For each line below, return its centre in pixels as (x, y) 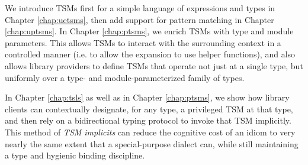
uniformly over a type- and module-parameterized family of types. (125, 77)
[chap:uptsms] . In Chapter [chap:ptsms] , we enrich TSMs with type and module (149, 31)
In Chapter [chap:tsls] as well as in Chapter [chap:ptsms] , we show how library (147, 97)
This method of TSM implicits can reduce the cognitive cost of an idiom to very (150, 132)
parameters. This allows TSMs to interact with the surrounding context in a (143, 42)
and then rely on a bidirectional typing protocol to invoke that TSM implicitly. (148, 120)
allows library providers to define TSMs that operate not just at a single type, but (154, 65)
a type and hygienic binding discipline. (75, 155)
